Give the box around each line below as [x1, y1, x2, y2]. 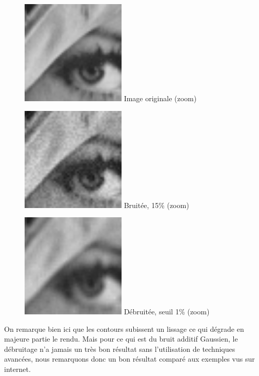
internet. [4, 364, 31, 374]
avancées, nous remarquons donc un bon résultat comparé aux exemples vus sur [4, 353, 255, 364]
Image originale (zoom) [124, 92, 197, 103]
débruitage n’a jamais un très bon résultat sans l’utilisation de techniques [4, 343, 235, 354]
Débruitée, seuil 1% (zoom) [124, 306, 210, 317]
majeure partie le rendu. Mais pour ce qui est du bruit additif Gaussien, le [4, 333, 238, 344]
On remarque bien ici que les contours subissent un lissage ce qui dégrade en [4, 323, 244, 334]
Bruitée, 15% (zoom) [124, 199, 189, 210]
